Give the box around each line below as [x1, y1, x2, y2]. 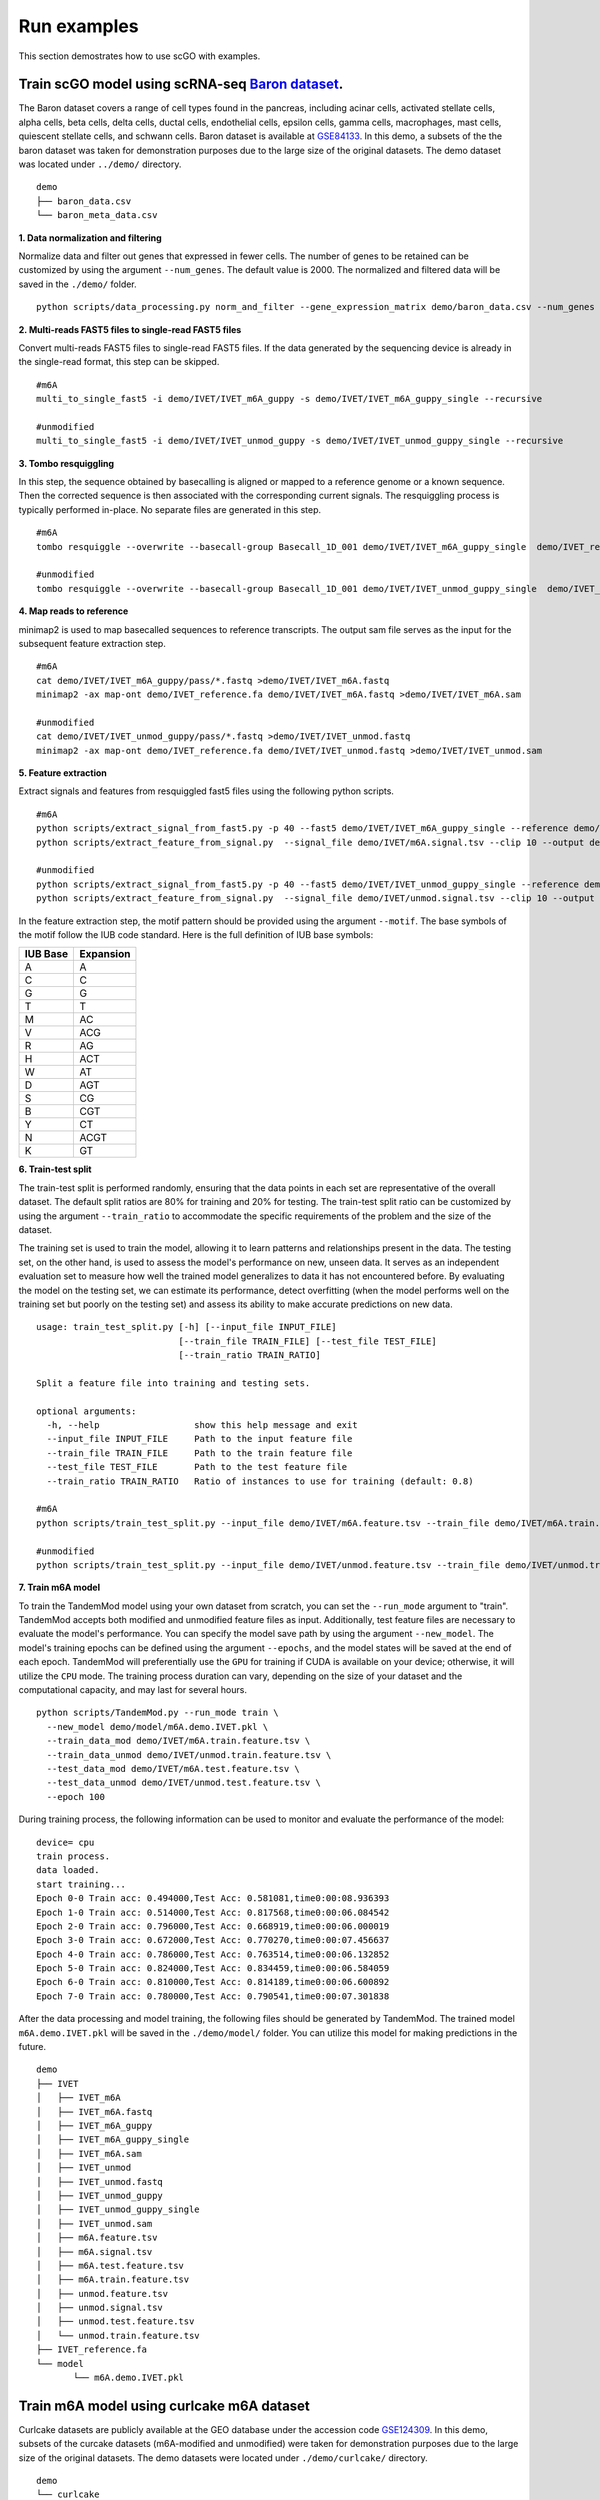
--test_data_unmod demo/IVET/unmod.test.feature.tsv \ [46, 1777, 322, 1789]
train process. [36, 1850, 111, 1862]
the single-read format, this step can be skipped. [18, 356, 220, 368]
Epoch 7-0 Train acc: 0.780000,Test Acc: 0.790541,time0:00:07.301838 [36, 1990, 390, 2002]
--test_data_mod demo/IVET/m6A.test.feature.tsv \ [46, 1763, 300, 1774]
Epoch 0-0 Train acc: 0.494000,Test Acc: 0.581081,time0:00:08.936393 [36, 1893, 390, 1904]
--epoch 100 [46, 1791, 105, 1802]
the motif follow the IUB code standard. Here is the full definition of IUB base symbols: [18, 928, 374, 940]
